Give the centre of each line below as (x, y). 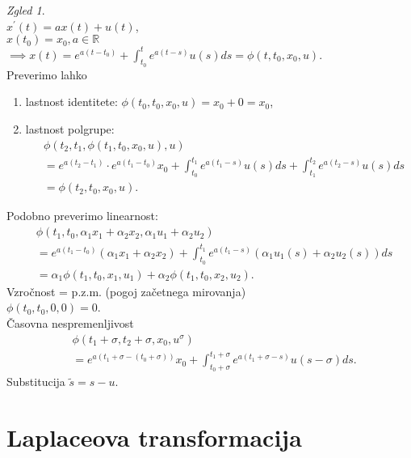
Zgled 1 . (26, 10)
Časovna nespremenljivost (70, 323)
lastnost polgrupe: (70, 129)
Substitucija (36, 382)
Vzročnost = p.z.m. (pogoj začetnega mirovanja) (126, 291)
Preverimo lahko (47, 74)
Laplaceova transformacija (154, 437)
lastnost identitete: (71, 102)
